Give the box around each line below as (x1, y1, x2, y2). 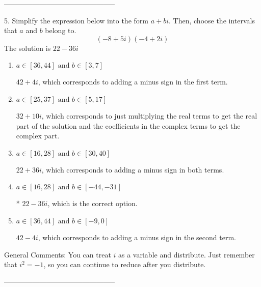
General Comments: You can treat (4, 249, 111, 260)
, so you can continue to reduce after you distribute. (43, 259, 206, 270)
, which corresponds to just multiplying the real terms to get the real (41, 110, 257, 121)
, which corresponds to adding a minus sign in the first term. (38, 76, 228, 87)
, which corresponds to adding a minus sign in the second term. (38, 232, 236, 242)
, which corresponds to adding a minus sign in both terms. (41, 164, 224, 175)
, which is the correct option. (47, 198, 138, 209)
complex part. (16, 130, 60, 141)
